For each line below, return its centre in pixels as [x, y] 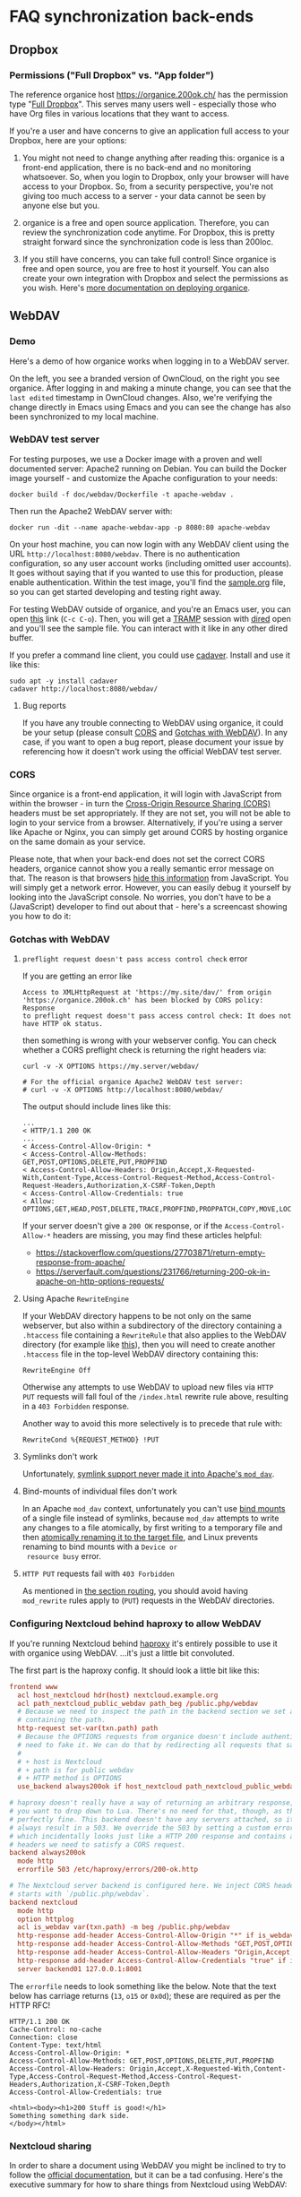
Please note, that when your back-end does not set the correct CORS [138, 859]
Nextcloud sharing [51, 2146]
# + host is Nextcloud [60, 1762]
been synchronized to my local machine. [84, 416]
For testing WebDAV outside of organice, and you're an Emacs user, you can [150, 609]
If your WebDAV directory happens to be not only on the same [137, 1316]
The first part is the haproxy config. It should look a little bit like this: [134, 1670]
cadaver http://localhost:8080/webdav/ [84, 689]
